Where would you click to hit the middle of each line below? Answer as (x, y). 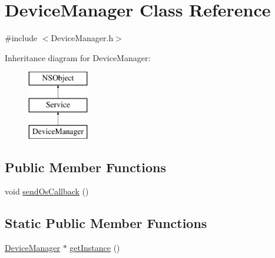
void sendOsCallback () (47, 191)
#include (21, 38)
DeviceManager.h (82, 38)
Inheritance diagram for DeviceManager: (78, 57)
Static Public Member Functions (106, 223)
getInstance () (95, 248)
